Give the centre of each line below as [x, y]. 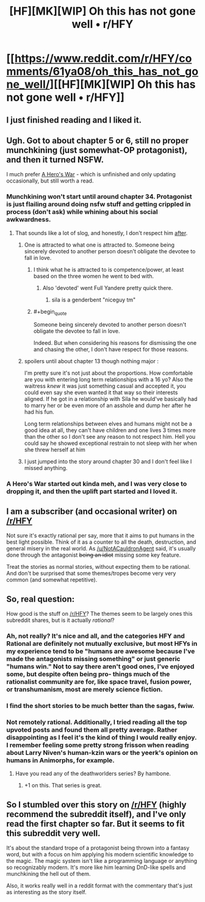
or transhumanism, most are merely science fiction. [85, 689]
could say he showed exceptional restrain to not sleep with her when [110, 443]
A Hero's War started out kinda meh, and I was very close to [97, 484]
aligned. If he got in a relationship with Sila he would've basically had [111, 399]
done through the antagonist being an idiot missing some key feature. [94, 555]
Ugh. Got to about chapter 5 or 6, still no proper [98, 141]
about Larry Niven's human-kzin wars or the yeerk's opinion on [102, 752]
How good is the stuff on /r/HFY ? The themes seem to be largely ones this [99, 614]
